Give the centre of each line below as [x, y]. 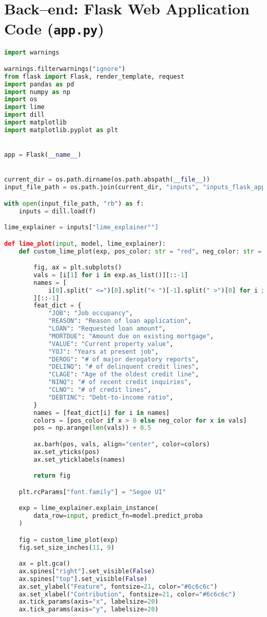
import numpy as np [37, 92]
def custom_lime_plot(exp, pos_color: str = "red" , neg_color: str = [140, 251]
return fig [52, 476]
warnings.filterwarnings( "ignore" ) [65, 69]
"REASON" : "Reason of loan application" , [120, 321]
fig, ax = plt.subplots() [78, 268]
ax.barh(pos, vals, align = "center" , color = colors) [122, 444]
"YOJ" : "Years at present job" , [103, 351]
